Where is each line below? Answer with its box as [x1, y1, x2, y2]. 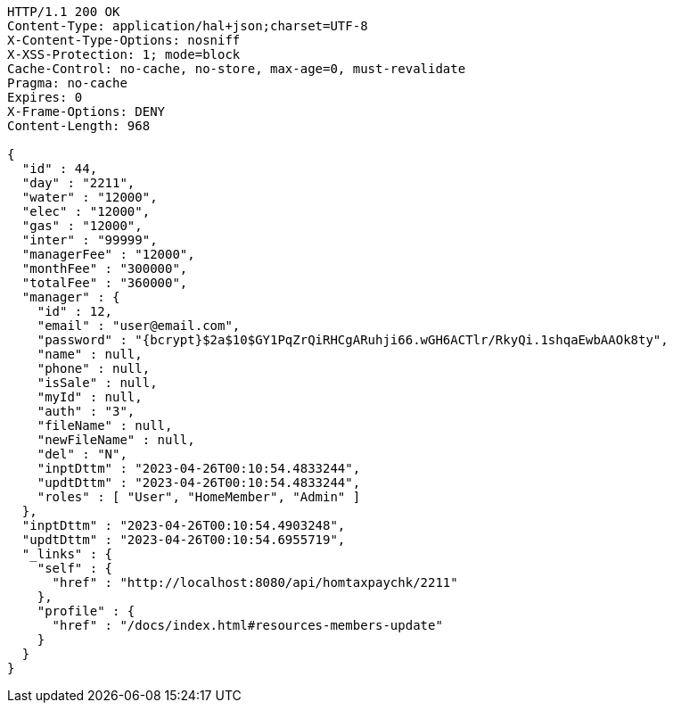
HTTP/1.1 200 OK [7, 4, 120, 19]
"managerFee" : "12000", [21, 247, 195, 261]
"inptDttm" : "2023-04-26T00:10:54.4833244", [37, 461, 361, 475]
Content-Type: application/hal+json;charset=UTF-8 [7, 19, 368, 33]
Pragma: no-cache [7, 76, 127, 90]
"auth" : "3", [37, 404, 135, 418]
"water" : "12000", [21, 190, 158, 204]
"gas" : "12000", [21, 219, 143, 233]
